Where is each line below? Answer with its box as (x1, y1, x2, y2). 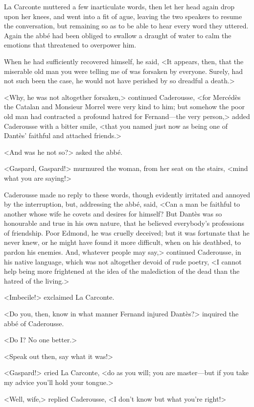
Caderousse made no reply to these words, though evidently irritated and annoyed (4, 189, 250, 199)
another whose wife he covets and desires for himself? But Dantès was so (4, 208, 222, 218)
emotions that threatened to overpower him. (4, 40, 137, 50)
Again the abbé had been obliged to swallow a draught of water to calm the (4, 30, 231, 40)
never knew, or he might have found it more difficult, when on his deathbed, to (4, 237, 241, 247)
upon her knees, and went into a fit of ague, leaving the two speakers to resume (4, 11, 242, 21)
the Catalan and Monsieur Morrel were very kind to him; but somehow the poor (4, 101, 245, 112)
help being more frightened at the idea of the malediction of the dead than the (4, 266, 240, 276)
